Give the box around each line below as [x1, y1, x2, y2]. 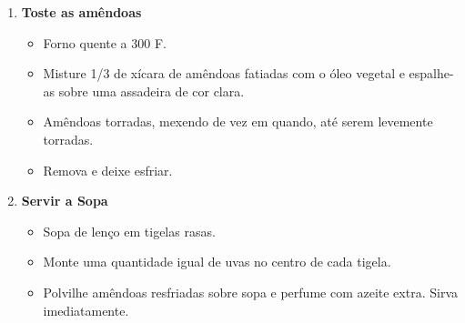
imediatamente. [43, 300, 129, 319]
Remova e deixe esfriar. [43, 160, 173, 179]
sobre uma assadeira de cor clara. [58, 81, 245, 100]
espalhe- [409, 64, 454, 83]
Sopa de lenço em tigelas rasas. [43, 221, 216, 240]
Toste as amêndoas [21, 3, 142, 21]
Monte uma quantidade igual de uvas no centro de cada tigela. [43, 252, 391, 271]
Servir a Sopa [21, 191, 108, 210]
